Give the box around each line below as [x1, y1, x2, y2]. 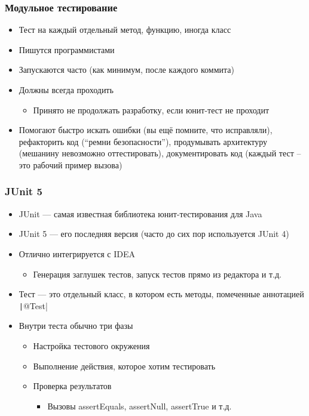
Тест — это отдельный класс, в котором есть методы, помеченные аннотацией [19, 288, 304, 300]
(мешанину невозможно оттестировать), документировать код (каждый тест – [19, 147, 301, 159]
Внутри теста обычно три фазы [19, 319, 133, 332]
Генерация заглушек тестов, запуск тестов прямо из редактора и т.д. [33, 267, 282, 280]
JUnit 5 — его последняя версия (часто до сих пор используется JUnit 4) [19, 227, 289, 240]
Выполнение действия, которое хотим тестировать [33, 359, 216, 372]
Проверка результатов [33, 380, 112, 392]
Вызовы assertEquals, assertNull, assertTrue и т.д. [47, 399, 232, 412]
